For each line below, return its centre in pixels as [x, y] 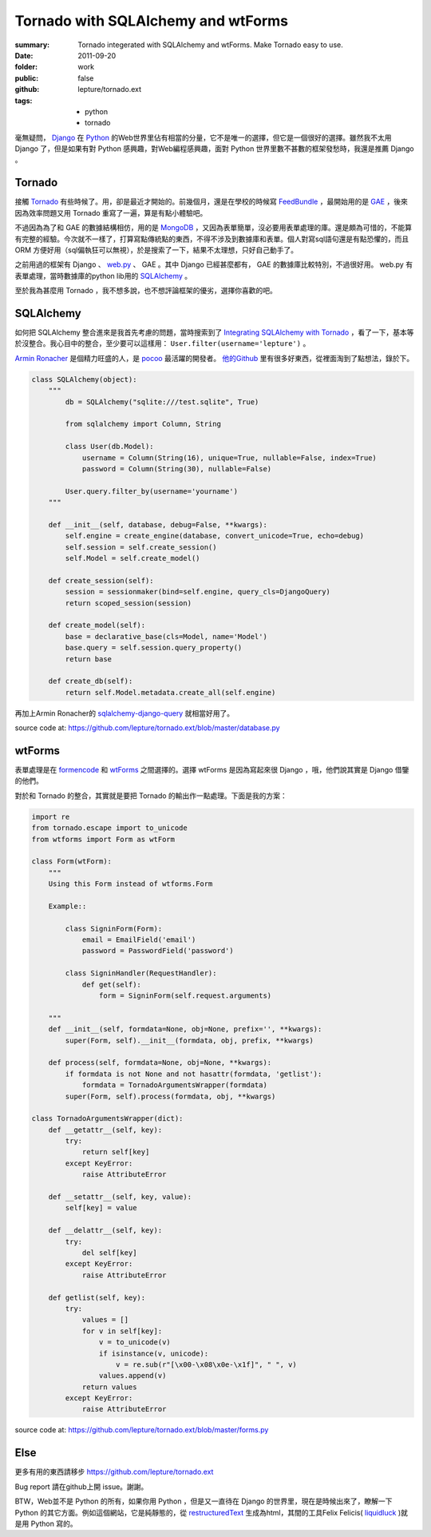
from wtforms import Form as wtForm [103, 839]
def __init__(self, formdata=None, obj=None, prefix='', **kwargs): [185, 1029]
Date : [24, 55]
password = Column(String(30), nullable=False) [177, 469]
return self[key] [116, 1152]
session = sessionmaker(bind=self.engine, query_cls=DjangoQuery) [198, 592]
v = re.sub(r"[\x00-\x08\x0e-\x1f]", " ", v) [206, 1364]
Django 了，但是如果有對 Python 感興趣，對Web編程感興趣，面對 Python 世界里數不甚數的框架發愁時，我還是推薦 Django [214, 149]
